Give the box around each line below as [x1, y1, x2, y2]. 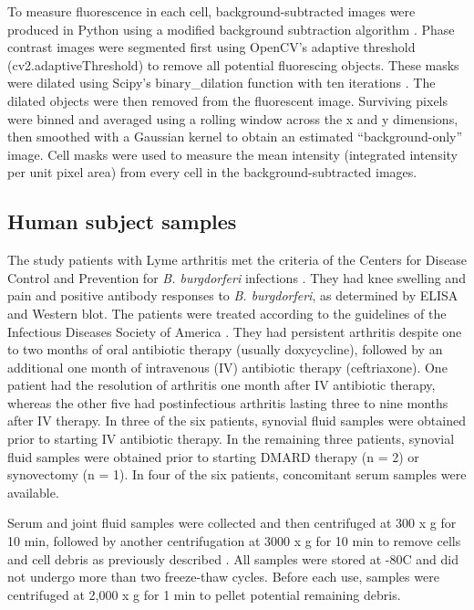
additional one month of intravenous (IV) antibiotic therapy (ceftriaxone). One [7, 357, 448, 376]
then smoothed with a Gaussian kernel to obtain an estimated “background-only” [7, 127, 463, 146]
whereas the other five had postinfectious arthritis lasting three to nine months [7, 393, 448, 412]
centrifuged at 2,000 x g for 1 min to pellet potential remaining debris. [7, 584, 401, 604]
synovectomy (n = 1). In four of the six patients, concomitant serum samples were [7, 465, 467, 484]
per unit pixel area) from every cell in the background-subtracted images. [7, 163, 417, 182]
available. [7, 482, 59, 501]
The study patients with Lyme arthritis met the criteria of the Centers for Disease [7, 250, 467, 269]
